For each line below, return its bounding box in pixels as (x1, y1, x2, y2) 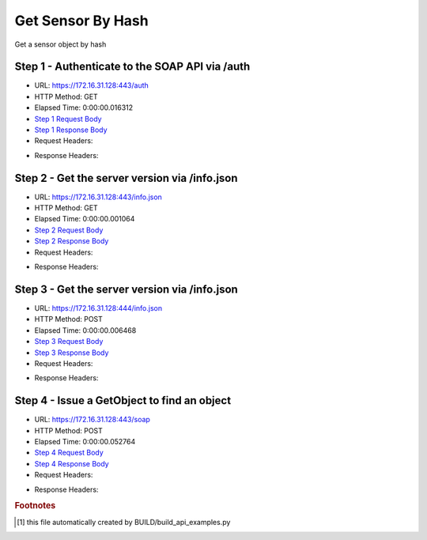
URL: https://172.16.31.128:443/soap (34, 415, 150, 425)
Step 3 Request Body (34, 337, 104, 346)
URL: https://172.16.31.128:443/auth (34, 81, 149, 90)
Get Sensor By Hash (14, 12, 149, 29)
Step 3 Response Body (34, 348, 109, 357)
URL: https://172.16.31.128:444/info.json (34, 303, 162, 312)
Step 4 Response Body (34, 459, 110, 468)
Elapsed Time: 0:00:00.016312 (34, 103, 134, 112)
